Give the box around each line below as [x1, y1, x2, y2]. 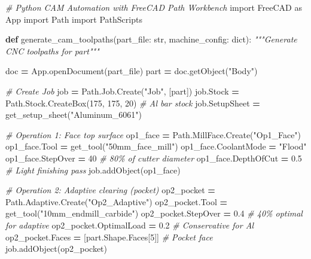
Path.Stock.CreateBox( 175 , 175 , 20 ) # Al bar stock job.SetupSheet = [5, 96, 260, 109]
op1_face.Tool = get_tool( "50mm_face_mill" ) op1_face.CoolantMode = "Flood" [5, 140, 307, 153]
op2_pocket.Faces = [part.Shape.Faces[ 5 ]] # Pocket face [5, 230, 213, 243]
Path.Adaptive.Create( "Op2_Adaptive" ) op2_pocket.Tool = [5, 195, 227, 208]
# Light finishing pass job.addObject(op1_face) [5, 163, 181, 176]
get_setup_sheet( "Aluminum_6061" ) [5, 108, 142, 121]
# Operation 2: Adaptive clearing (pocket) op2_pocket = [5, 184, 215, 196]
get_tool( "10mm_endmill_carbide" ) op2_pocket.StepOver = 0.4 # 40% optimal [5, 207, 303, 220]
